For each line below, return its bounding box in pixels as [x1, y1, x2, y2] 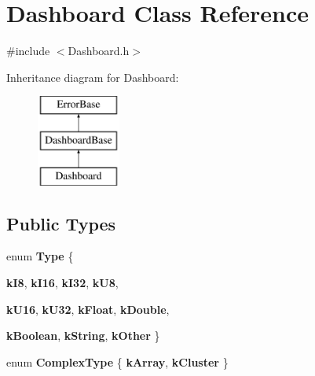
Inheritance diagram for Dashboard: [6, 68, 179, 85]
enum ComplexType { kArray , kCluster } [6, 353, 229, 370]
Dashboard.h [68, 42, 130, 59]
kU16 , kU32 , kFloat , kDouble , [6, 300, 170, 317]
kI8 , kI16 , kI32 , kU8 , [6, 275, 119, 291]
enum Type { [6, 248, 74, 264]
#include [6, 42, 50, 59]
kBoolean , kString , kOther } [6, 327, 160, 344]
